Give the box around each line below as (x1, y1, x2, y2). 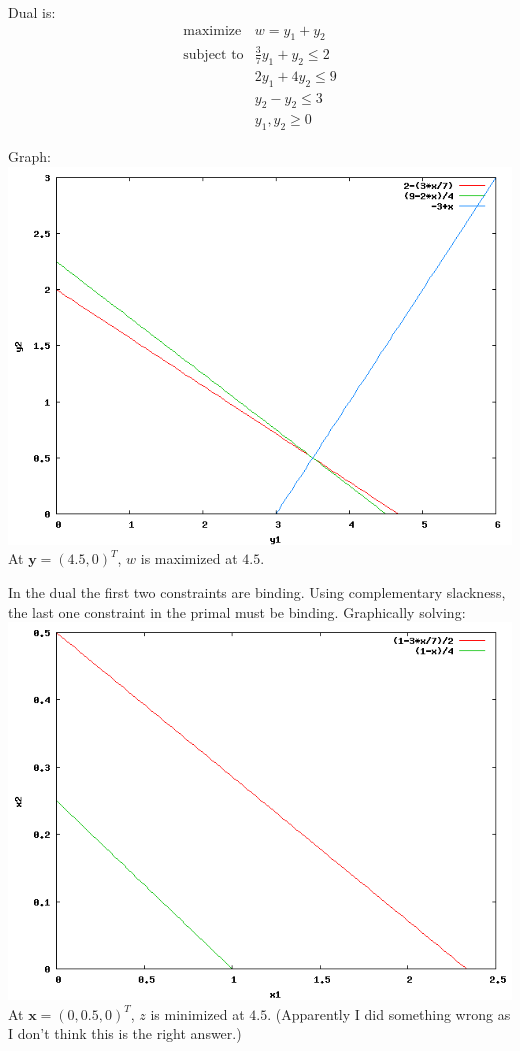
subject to (183, 47, 244, 62)
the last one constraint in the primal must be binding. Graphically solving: (8, 601, 466, 622)
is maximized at (140, 548, 238, 569)
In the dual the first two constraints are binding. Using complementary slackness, (8, 582, 506, 603)
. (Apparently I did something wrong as (267, 1003, 511, 1024)
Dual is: (8, 2, 56, 22)
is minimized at (150, 1003, 245, 1024)
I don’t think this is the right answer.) (8, 1023, 242, 1044)
